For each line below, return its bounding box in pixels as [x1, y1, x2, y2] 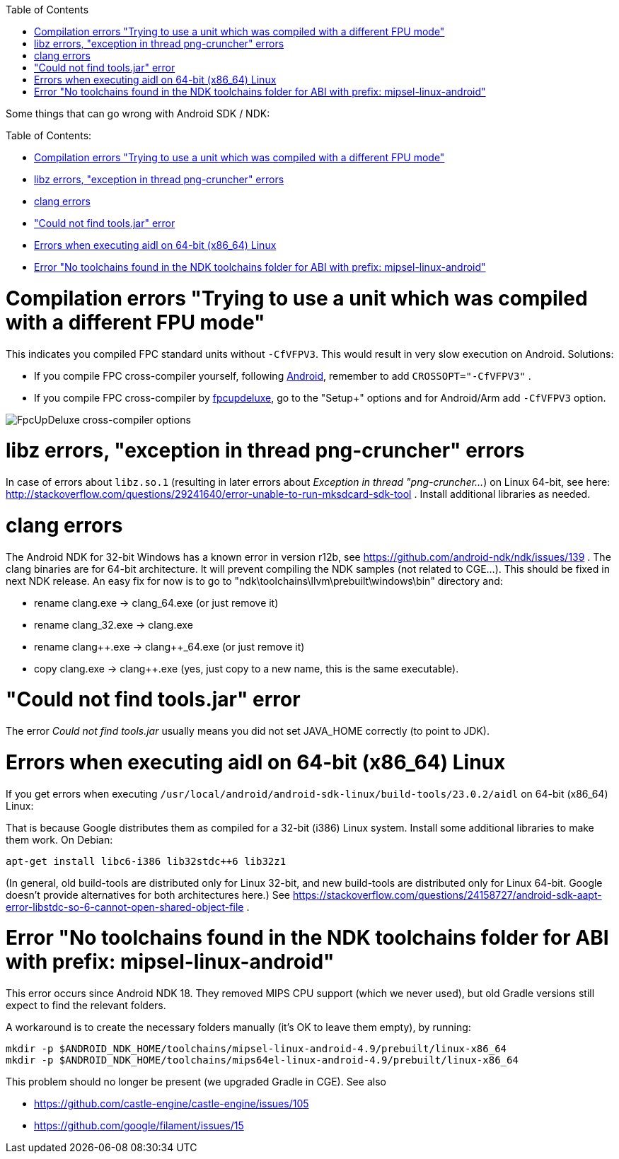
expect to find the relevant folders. [6, 999, 166, 1011]
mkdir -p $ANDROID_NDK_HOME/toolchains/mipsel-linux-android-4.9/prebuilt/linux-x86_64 [6, 1043, 507, 1054]
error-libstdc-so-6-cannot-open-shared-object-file [6, 900, 244, 913]
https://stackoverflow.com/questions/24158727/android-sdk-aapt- [292, 888, 602, 901]
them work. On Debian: [6, 833, 113, 846]
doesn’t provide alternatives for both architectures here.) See [6, 888, 291, 901]
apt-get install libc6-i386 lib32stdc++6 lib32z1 [6, 855, 287, 867]
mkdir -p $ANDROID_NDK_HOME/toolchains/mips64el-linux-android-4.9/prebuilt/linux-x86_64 [6, 1054, 519, 1066]
